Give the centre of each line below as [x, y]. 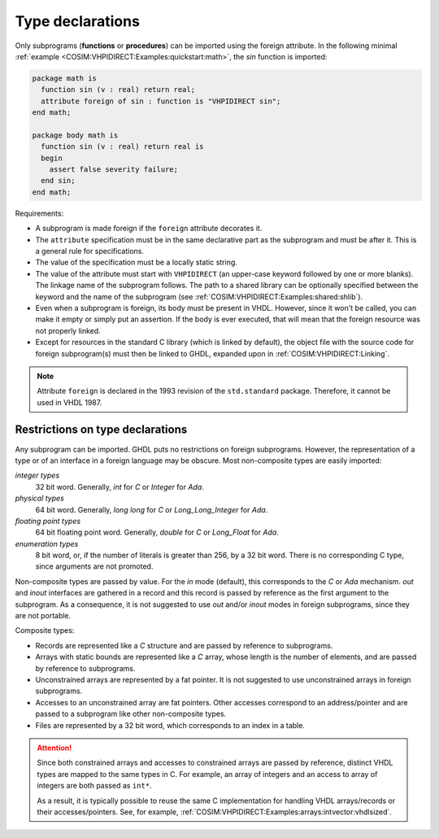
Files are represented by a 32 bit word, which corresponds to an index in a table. [170, 725]
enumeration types [47, 543]
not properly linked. [68, 330]
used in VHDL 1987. [70, 402]
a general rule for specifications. [89, 251]
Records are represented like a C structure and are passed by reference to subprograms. [184, 645]
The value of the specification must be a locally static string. [136, 262]
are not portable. [43, 616]
